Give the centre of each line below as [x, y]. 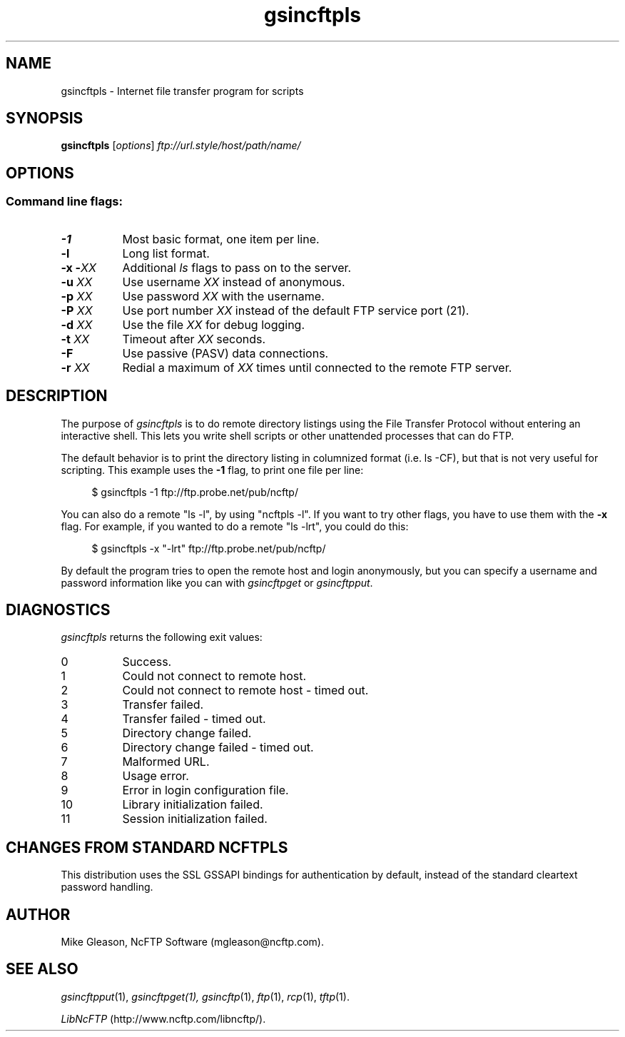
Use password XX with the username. [223, 296]
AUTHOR [38, 914]
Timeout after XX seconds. [194, 339]
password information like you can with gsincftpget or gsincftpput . [217, 582]
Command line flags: [64, 202]
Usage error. [156, 776]
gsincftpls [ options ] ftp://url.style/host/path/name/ [181, 146]
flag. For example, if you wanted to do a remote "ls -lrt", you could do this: [235, 526]
